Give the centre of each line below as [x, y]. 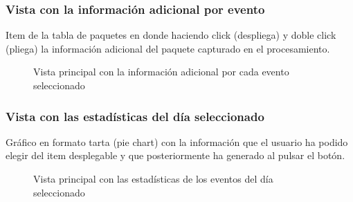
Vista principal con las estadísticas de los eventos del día [153, 178]
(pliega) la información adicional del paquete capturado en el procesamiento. [168, 48]
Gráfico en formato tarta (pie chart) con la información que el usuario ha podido [177, 141]
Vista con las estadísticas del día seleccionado [135, 116]
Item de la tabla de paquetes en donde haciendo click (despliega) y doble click [171, 35]
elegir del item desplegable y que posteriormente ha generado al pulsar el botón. [175, 155]
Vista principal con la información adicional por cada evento [161, 72]
